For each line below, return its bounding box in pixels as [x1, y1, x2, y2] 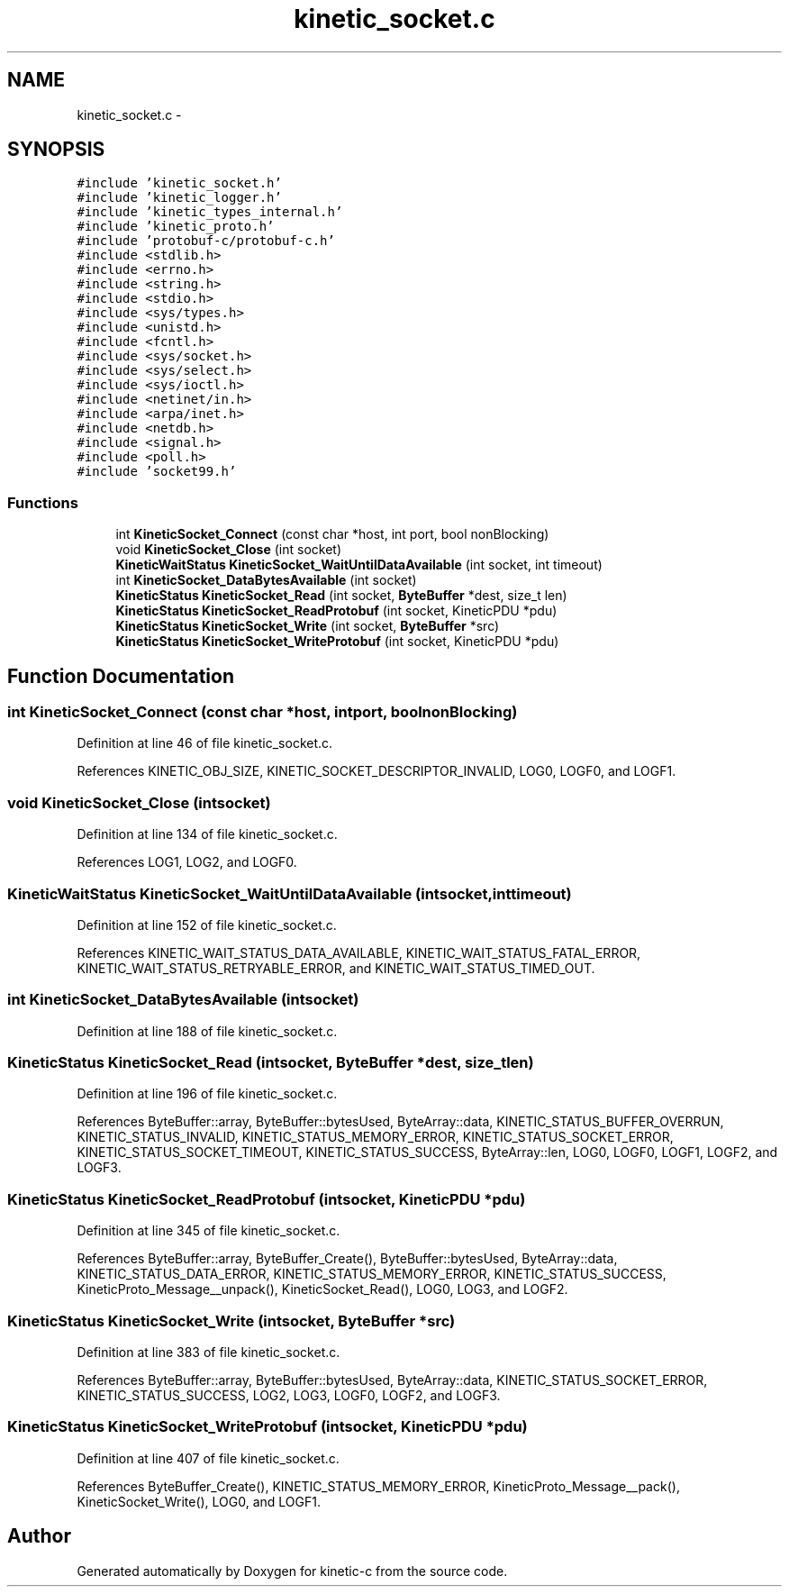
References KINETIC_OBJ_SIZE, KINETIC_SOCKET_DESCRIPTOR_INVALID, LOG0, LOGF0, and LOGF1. [77, 763, 676, 779]
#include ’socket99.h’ [77, 464, 237, 479]
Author [7, 1525, 71, 1548]
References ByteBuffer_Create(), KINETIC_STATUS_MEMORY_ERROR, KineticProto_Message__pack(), [77, 1478, 680, 1494]
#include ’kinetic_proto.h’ [77, 219, 275, 234]
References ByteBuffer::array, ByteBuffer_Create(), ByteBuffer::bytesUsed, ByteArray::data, [77, 1251, 618, 1267]
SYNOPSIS [7, 138, 105, 161]
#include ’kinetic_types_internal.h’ [77, 205, 343, 220]
